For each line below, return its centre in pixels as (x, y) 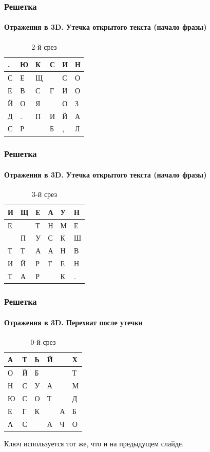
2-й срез (44, 46)
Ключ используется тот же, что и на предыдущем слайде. (94, 443)
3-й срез (45, 194)
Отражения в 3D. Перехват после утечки (73, 322)
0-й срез (43, 341)
